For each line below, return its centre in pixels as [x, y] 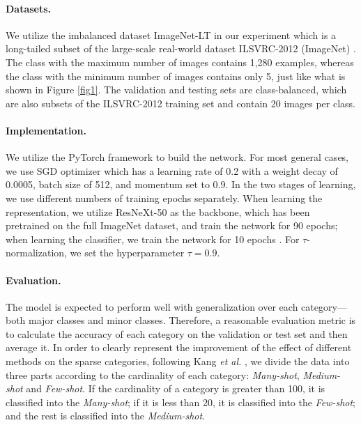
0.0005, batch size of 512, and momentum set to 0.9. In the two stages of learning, [181, 184]
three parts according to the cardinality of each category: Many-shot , [153, 374]
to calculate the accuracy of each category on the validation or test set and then [177, 333]
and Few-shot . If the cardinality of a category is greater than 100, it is [176, 388]
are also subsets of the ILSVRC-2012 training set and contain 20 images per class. [180, 103]
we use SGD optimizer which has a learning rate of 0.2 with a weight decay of [172, 170]
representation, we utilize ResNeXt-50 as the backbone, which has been [158, 211]
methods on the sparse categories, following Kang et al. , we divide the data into [178, 361]
